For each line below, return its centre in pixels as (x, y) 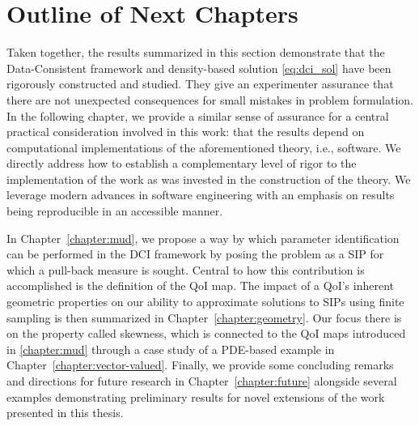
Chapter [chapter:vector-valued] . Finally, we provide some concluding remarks (200, 365)
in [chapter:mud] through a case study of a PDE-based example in (171, 349)
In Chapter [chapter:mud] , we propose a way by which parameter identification (203, 238)
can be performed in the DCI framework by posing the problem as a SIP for (195, 254)
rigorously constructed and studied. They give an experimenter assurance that (200, 84)
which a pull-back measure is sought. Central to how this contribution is (186, 269)
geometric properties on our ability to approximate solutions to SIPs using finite (205, 302)
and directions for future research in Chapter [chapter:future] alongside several (202, 381)
